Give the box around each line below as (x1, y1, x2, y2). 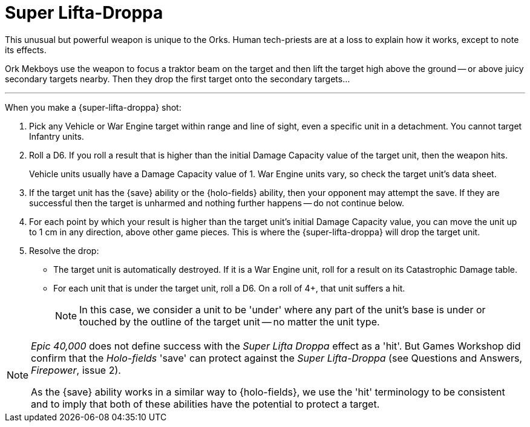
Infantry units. (29, 131, 84, 142)
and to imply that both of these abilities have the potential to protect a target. (31, 397, 380, 410)
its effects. (5, 44, 47, 55)
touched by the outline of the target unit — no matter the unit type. (79, 315, 380, 328)
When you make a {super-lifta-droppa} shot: (5, 102, 182, 112)
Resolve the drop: (29, 245, 99, 256)
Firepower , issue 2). (31, 363, 121, 376)
